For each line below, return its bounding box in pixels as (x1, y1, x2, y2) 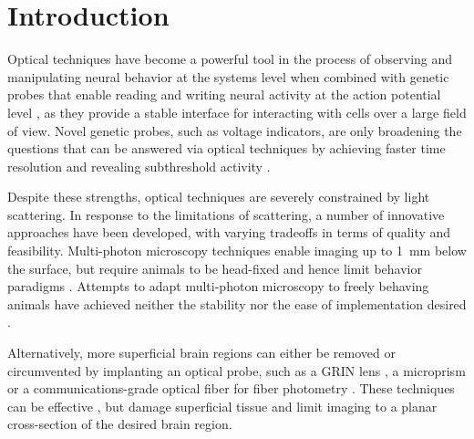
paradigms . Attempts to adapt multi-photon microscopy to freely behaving (7, 277, 429, 296)
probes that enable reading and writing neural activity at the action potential (7, 85, 441, 104)
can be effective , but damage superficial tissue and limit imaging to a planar (7, 396, 438, 415)
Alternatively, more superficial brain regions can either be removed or (7, 343, 396, 362)
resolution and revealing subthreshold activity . (7, 156, 271, 175)
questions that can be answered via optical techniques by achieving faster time (7, 139, 446, 158)
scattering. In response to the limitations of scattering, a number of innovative (7, 204, 445, 224)
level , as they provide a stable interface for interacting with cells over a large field (7, 102, 467, 121)
